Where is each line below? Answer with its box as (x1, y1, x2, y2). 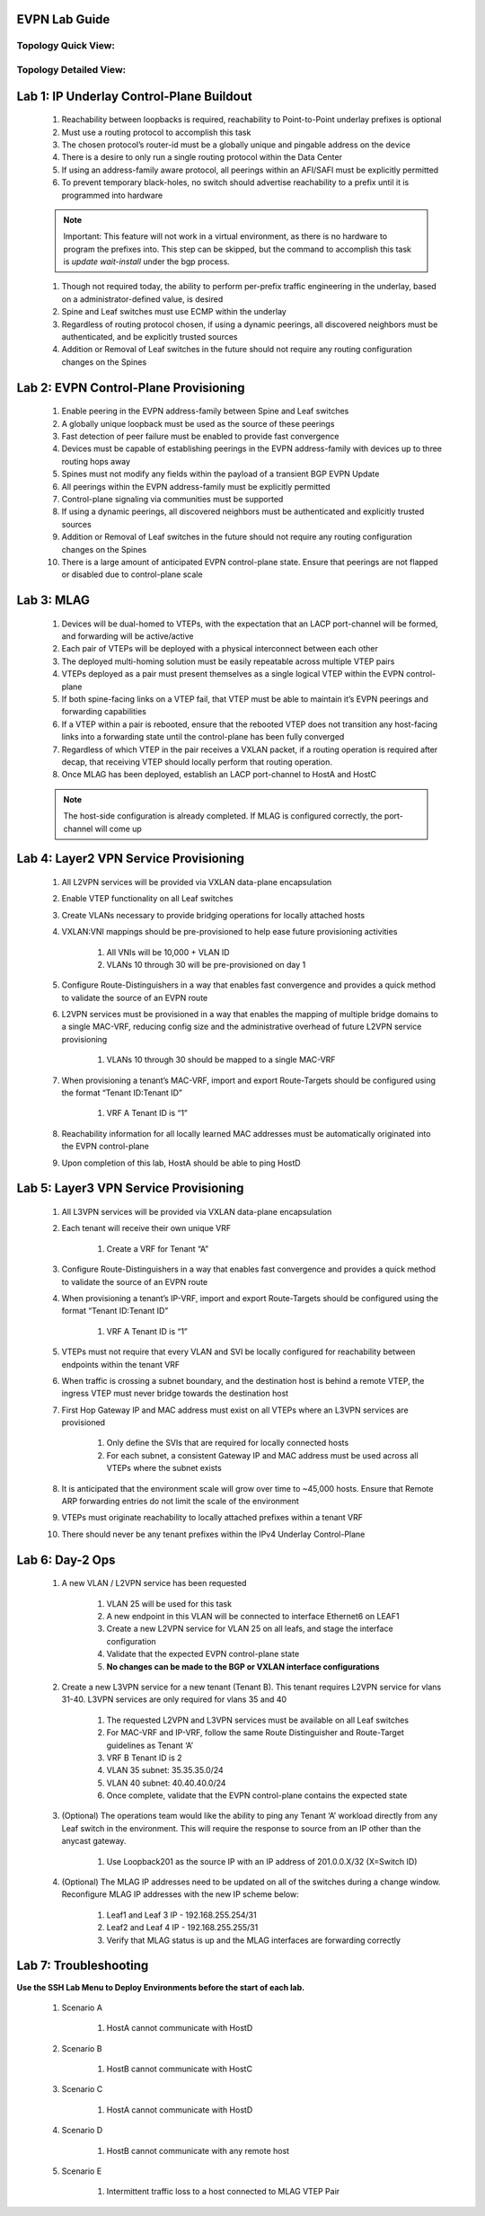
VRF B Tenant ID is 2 (106, 1752, 183, 1763)
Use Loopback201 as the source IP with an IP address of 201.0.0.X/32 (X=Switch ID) (106, 1856, 418, 1866)
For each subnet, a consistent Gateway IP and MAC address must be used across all (106, 1449, 419, 1460)
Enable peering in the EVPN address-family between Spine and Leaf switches (61, 405, 349, 417)
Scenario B (61, 2043, 102, 2053)
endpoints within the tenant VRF (61, 1359, 181, 1369)
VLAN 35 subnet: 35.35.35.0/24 (106, 1765, 224, 1776)
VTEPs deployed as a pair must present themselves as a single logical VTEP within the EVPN (61, 669, 404, 679)
